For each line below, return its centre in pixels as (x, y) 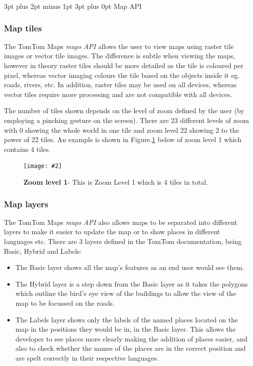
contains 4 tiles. (27, 149)
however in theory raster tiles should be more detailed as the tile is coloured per (124, 65)
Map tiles (23, 28)
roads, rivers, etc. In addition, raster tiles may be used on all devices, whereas (120, 85)
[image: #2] (43, 166)
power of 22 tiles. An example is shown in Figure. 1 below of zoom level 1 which (123, 139)
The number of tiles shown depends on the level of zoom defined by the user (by (124, 110)
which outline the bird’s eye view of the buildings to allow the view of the (126, 293)
